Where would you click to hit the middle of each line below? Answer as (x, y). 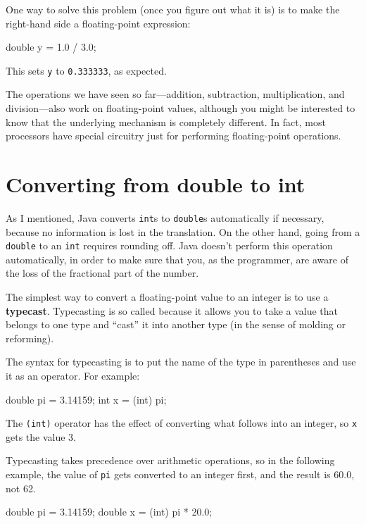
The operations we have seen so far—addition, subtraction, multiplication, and (175, 94)
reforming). (30, 338)
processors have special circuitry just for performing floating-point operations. (173, 136)
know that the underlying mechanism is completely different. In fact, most (166, 121)
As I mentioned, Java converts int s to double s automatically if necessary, (165, 217)
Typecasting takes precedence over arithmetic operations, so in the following (170, 460)
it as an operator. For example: (73, 375)
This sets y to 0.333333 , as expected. (86, 70)
